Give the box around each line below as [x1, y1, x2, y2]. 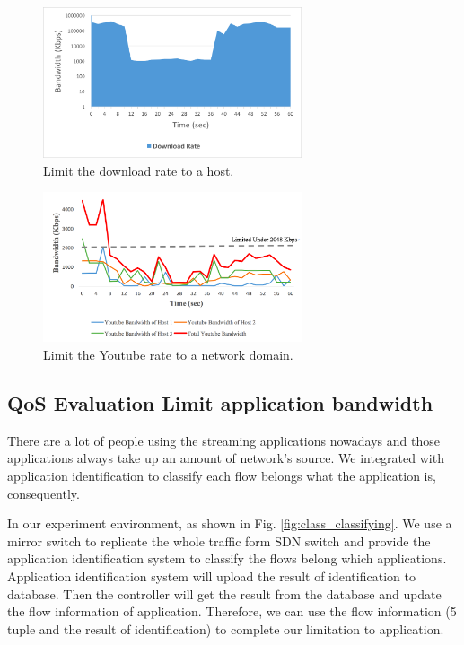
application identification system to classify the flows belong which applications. [7, 549, 447, 568]
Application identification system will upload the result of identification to [7, 566, 416, 585]
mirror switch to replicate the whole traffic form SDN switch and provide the [7, 531, 431, 550]
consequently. [7, 484, 80, 502]
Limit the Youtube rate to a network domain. [43, 345, 293, 364]
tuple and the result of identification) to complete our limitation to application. [7, 619, 444, 638]
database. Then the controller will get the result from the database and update [7, 584, 442, 603]
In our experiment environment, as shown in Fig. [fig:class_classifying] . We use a [7, 514, 452, 533]
